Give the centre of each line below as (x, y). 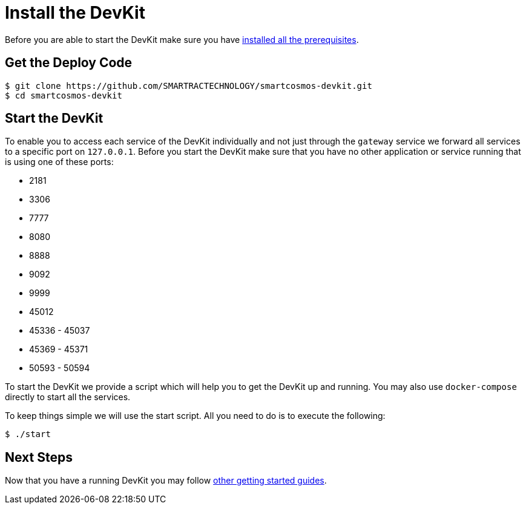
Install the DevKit (75, 13)
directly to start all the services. (68, 397)
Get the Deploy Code (69, 63)
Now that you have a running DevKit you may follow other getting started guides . (166, 481)
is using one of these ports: (59, 162)
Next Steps (39, 457)
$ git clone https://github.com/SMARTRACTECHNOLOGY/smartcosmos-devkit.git (189, 86)
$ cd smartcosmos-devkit (64, 95)
